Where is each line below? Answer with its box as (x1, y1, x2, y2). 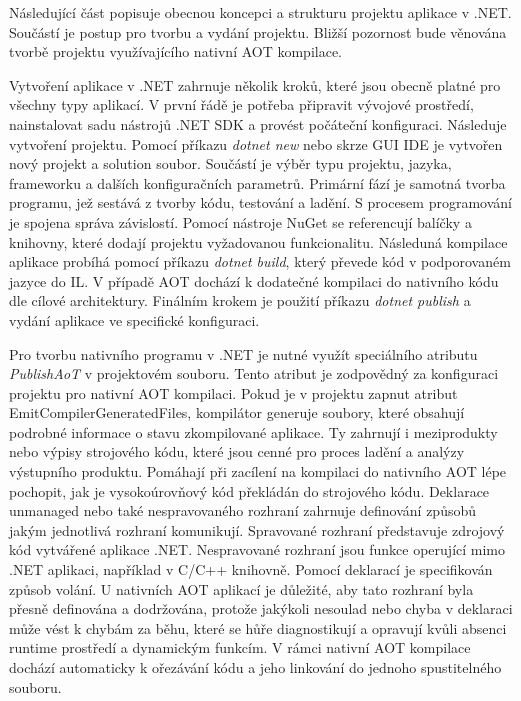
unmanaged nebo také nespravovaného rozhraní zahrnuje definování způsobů (9, 500, 477, 521)
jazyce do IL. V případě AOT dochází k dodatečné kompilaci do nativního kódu (9, 270, 499, 291)
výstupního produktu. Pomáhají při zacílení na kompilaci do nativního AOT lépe (9, 461, 507, 482)
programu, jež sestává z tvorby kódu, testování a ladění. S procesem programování (9, 192, 512, 213)
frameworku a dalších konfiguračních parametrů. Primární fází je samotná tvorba (9, 172, 506, 193)
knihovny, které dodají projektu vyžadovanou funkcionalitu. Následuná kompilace (9, 231, 508, 252)
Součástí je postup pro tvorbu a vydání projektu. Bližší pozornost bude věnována (9, 21, 507, 42)
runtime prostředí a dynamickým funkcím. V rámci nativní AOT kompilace (9, 637, 471, 658)
